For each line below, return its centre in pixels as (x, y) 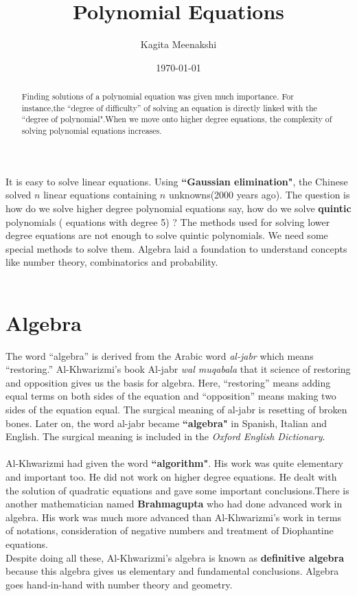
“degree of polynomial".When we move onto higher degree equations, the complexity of (177, 119)
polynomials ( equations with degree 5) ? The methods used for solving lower (168, 221)
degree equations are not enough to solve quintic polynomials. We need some (167, 235)
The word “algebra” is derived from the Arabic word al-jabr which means (160, 355)
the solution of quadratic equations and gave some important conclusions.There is (177, 490)
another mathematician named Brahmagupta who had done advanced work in (174, 504)
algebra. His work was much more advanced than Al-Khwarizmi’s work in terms (173, 517)
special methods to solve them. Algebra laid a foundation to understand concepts (176, 248)
